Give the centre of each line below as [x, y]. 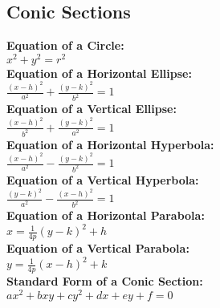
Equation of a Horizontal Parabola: [106, 215]
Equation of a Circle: [65, 45]
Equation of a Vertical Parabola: [98, 248]
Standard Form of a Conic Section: [105, 281]
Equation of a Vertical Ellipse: [92, 109]
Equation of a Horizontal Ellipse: [99, 73]
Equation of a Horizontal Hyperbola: [110, 144]
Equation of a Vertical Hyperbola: [103, 179]
